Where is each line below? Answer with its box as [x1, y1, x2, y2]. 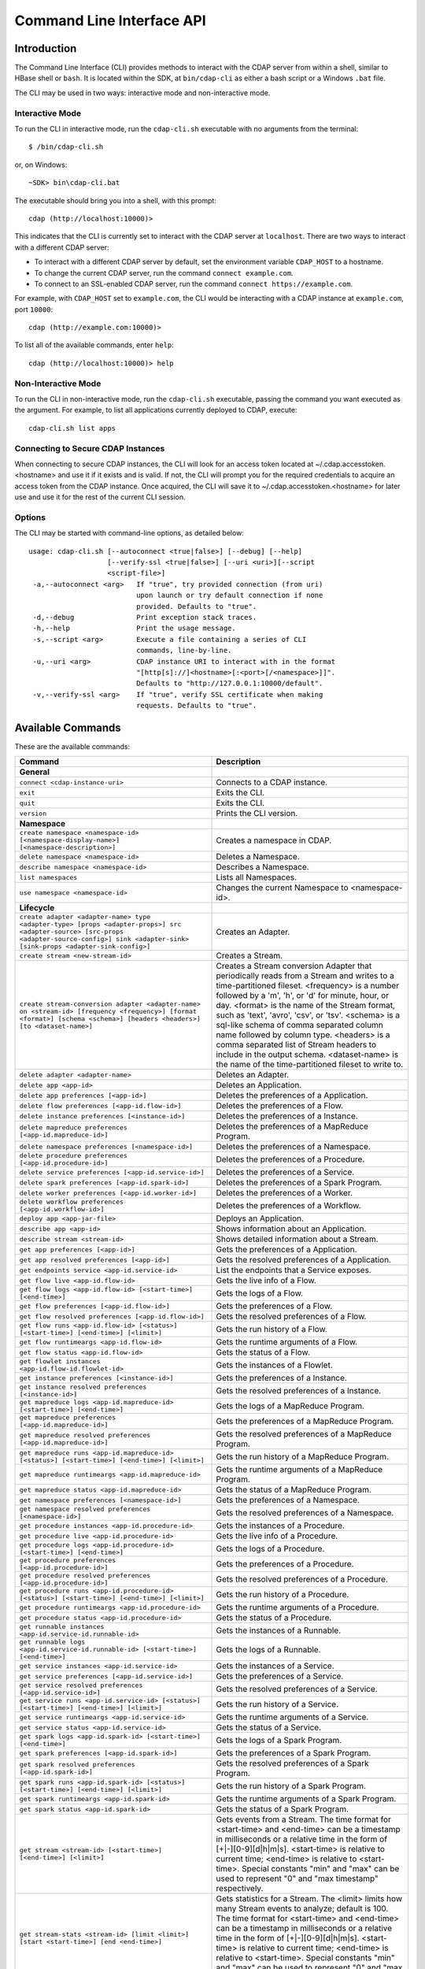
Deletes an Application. [216, 1080, 302, 1091]
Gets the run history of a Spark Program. [216, 1781, 366, 1792]
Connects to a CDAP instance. [216, 777, 328, 788]
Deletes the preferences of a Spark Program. [216, 1177, 382, 1188]
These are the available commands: [14, 741, 130, 751]
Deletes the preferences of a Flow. [216, 1100, 344, 1111]
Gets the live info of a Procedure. [216, 1530, 338, 1541]
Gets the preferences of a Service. [216, 1670, 344, 1682]
